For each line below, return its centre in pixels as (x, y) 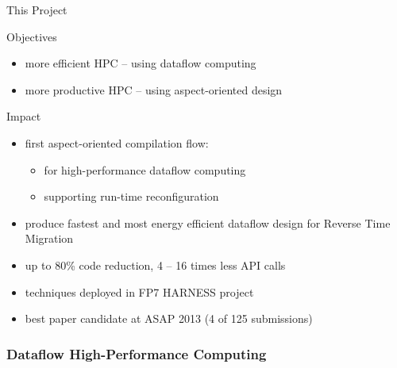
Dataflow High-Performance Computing (137, 353)
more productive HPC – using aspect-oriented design (154, 89)
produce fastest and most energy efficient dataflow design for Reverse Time (208, 222)
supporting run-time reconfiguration (131, 196)
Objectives (32, 36)
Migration (49, 238)
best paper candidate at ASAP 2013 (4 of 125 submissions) (169, 318)
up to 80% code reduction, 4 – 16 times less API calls (155, 264)
